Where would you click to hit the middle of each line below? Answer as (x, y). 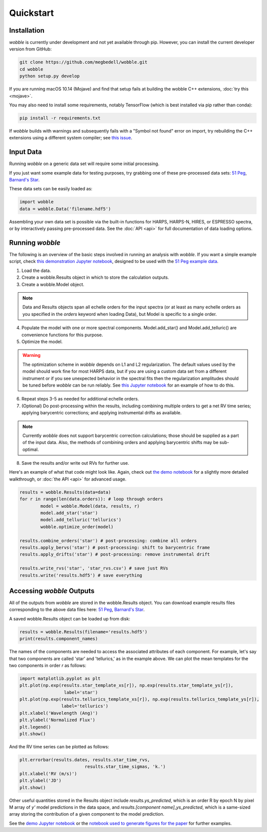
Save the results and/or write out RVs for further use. (75, 463)
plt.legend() (35, 727)
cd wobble (31, 69)
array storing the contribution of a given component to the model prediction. (87, 814)
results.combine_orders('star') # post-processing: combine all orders (108, 541)
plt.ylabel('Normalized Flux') (58, 720)
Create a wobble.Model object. (53, 284)
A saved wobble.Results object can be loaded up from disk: (70, 618)
